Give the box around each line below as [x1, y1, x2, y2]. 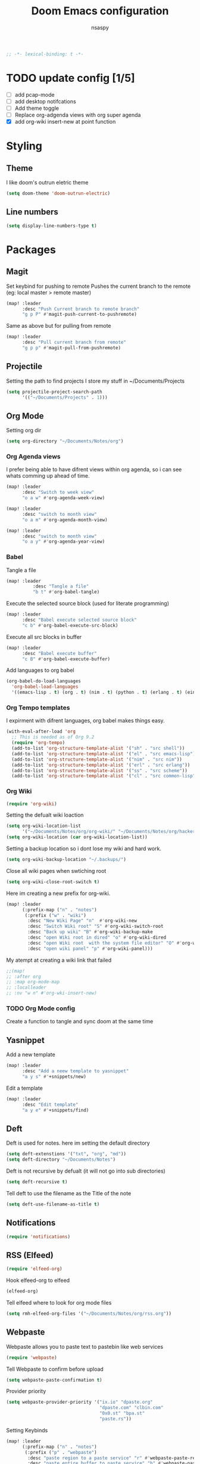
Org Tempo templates [6, 703, 70, 712]
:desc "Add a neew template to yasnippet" [21, 1068, 129, 1074]
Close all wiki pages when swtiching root [6, 867, 107, 874]
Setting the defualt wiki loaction [6, 811, 84, 819]
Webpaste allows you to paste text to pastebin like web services [6, 1343, 164, 1350]
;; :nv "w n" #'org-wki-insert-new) [6, 990, 97, 996]
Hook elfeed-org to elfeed [6, 1277, 70, 1284]
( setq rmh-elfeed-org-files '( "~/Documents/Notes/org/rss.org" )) [6, 1311, 171, 1317]
